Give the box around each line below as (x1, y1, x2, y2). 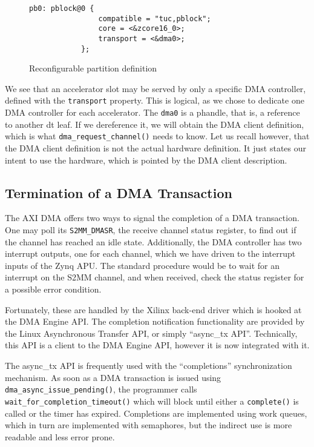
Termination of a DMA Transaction (5, 183, 232, 202)
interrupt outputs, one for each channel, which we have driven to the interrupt (5, 247, 296, 260)
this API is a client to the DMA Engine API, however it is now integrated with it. (5, 339, 310, 351)
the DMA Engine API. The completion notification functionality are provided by (5, 315, 305, 328)
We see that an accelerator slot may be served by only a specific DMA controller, (5, 82, 306, 94)
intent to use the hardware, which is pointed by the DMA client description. (5, 153, 287, 166)
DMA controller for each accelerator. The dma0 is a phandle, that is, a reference (5, 106, 300, 119)
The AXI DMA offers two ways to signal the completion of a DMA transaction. (5, 211, 299, 224)
